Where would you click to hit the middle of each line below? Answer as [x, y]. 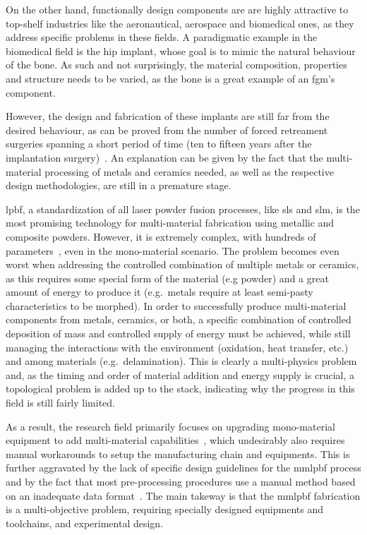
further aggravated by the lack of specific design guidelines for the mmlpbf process [183, 468]
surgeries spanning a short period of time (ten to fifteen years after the [159, 144]
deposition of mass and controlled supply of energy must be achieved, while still [178, 333]
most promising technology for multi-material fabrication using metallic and [170, 223]
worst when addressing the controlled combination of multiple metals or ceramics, [182, 264]
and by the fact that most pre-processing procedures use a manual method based [181, 481]
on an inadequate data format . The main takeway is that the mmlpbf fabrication [183, 495]
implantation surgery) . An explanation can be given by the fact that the [164, 157]
